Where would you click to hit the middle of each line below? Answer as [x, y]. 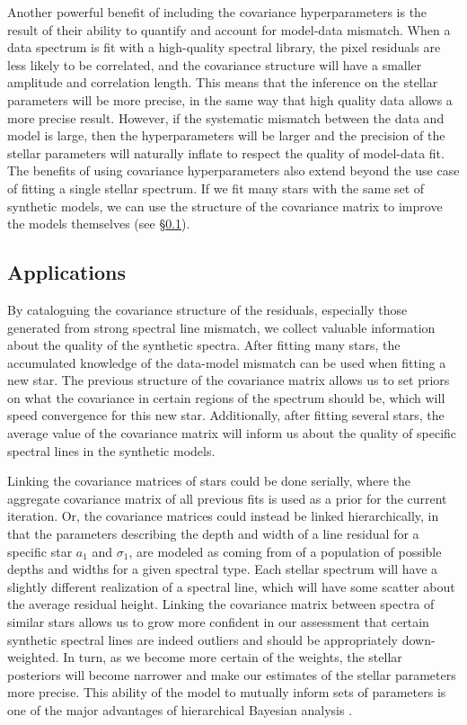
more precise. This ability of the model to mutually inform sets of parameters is [227, 692]
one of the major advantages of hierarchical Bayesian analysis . [180, 709]
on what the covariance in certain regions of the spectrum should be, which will [226, 397]
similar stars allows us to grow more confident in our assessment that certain [218, 622]
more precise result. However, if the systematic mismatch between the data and [226, 117]
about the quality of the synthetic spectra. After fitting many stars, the [204, 345]
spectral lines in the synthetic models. [111, 450]
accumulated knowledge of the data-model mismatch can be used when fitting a [227, 362]
